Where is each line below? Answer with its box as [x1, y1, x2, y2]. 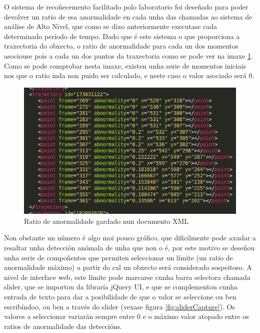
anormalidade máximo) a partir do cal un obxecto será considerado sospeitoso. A [4, 262, 252, 272]
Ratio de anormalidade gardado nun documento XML [24, 215, 189, 226]
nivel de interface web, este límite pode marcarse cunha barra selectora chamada [4, 271, 250, 282]
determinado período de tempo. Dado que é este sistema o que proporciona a [4, 31, 240, 41]
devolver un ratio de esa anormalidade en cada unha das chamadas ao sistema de [4, 11, 252, 22]
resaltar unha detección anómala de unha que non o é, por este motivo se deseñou [4, 242, 255, 253]
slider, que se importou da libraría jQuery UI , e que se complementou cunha [4, 281, 238, 292]
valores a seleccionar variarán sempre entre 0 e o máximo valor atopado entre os [4, 311, 249, 321]
